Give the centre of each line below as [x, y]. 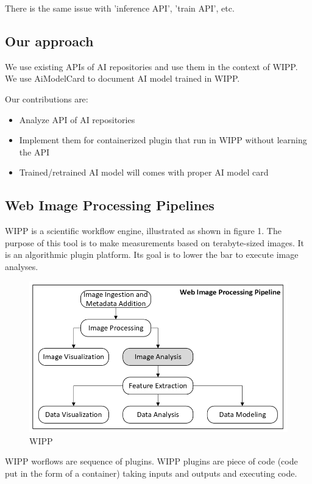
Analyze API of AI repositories [77, 119]
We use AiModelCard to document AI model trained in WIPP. [122, 78]
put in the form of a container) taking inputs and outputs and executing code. [151, 473]
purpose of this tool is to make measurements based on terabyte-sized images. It [155, 242]
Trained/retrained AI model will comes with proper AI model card [144, 172]
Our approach [49, 41]
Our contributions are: [47, 98]
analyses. [22, 266]
